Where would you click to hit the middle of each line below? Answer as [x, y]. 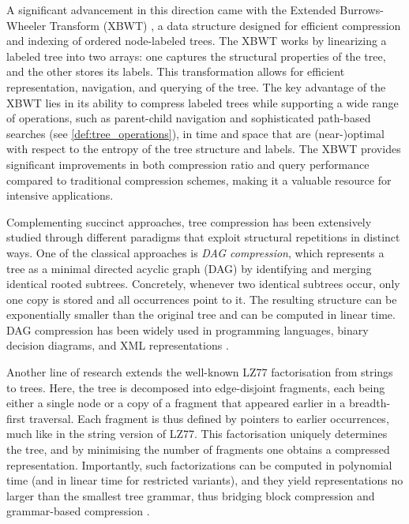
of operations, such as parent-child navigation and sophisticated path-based [189, 118]
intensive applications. [60, 195]
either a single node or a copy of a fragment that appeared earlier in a [176, 403]
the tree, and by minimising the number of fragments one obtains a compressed [198, 449]
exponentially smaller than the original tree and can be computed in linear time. [201, 314]
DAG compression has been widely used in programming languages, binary [188, 329]
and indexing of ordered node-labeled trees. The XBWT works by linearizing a [197, 41]
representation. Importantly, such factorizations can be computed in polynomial [199, 464]
